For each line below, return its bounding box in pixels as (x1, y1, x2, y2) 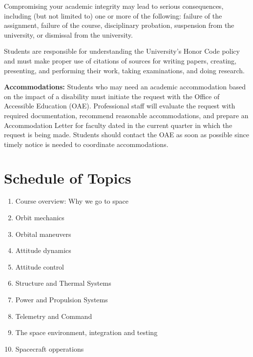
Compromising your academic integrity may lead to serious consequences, (4, 1, 224, 11)
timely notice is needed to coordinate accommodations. (4, 139, 169, 149)
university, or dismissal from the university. (4, 29, 133, 40)
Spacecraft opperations (15, 343, 84, 354)
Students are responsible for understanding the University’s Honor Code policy (4, 46, 240, 56)
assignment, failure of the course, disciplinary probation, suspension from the (4, 20, 234, 30)
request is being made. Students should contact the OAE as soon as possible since (4, 129, 249, 140)
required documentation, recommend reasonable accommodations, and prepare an (4, 110, 249, 120)
